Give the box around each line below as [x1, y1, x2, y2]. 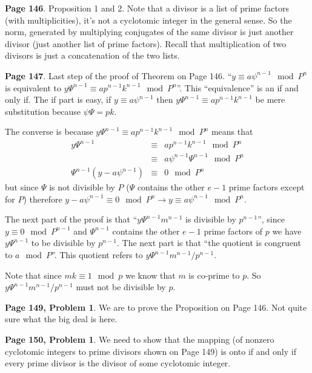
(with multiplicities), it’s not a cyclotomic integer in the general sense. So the [5, 13, 292, 26]
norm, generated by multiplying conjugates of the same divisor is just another [5, 25, 294, 38]
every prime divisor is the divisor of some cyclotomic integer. [5, 357, 231, 369]
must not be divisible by [76, 281, 166, 293]
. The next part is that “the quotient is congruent [116, 236, 301, 249]
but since [5, 181, 39, 193]
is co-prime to [188, 268, 240, 281]
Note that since [5, 268, 62, 281]
